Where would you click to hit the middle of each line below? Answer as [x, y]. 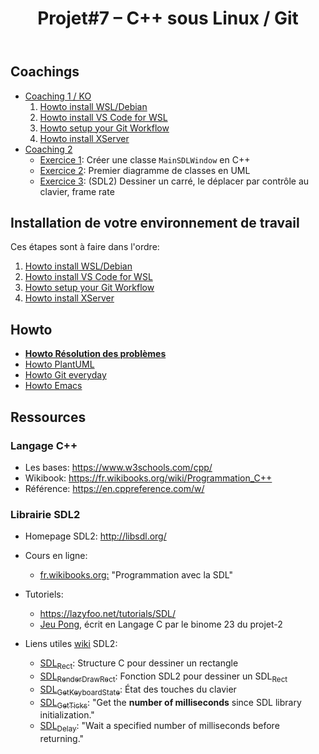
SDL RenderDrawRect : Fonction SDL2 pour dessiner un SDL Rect [163, 677]
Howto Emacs [53, 386]
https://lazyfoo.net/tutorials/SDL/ [108, 614]
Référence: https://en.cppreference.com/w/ [114, 488]
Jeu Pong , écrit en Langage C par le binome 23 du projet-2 [161, 624]
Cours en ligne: [56, 556]
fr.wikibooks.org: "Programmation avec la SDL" [136, 575]
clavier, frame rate [77, 191]
